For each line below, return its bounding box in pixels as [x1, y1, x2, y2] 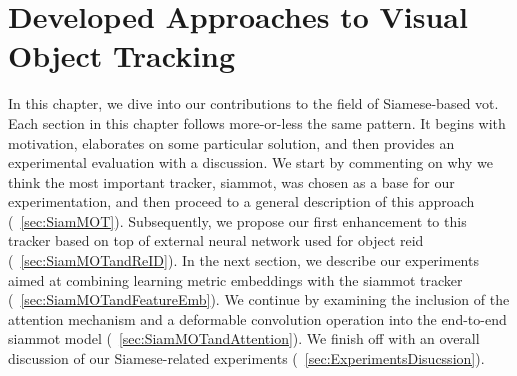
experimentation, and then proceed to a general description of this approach [8, 191, 475, 212]
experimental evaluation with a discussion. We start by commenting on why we [8, 152, 493, 173]
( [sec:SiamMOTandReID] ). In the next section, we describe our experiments [8, 250, 479, 271]
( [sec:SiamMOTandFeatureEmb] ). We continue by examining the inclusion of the [8, 289, 510, 310]
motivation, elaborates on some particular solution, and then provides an [8, 132, 455, 153]
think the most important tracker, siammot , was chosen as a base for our [8, 171, 455, 192]
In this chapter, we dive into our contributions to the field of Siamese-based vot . [8, 93, 499, 114]
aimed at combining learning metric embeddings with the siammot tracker [8, 269, 463, 290]
